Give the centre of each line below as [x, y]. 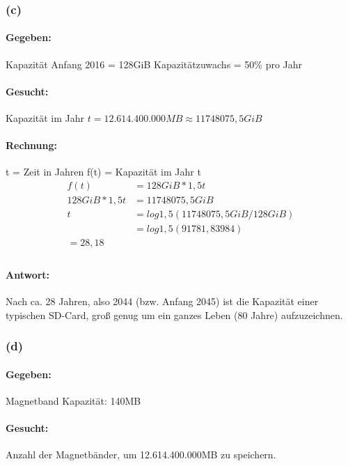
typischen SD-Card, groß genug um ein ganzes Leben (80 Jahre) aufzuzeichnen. [174, 314]
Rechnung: [32, 145]
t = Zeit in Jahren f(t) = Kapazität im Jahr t [103, 172]
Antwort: [28, 274]
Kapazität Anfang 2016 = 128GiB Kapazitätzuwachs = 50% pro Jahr [154, 64]
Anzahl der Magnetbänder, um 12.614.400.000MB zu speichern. [141, 455]
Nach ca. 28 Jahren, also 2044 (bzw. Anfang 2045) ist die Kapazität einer [162, 301]
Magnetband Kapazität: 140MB [73, 400]
